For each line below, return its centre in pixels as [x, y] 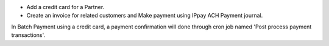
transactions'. [28, 35]
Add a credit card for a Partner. [65, 7]
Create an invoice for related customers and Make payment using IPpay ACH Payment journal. [145, 16]
